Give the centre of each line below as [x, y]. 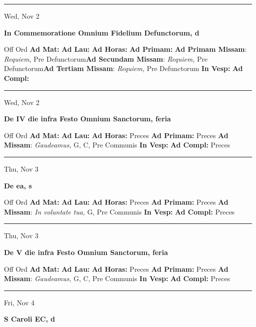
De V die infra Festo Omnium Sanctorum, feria [86, 252]
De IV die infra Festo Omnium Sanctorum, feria [88, 119]
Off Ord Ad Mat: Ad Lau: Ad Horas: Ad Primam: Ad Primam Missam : [126, 49]
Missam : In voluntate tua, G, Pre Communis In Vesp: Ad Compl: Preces [119, 211]
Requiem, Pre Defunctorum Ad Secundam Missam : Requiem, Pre [106, 58]
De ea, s [18, 185]
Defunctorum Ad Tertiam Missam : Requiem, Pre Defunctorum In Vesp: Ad [123, 68]
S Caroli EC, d [30, 319]
